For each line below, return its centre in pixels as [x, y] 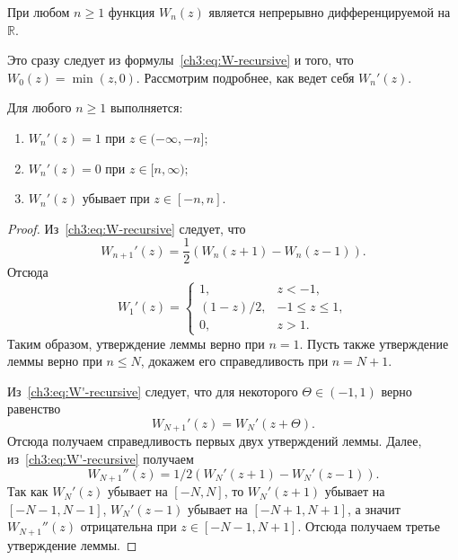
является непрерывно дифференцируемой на [330, 12]
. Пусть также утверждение [374, 343]
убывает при [116, 198]
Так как [28, 491]
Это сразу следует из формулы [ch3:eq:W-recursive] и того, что [181, 60]
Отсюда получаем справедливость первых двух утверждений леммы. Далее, [215, 441]
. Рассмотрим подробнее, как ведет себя [245, 77]
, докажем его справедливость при [234, 361]
